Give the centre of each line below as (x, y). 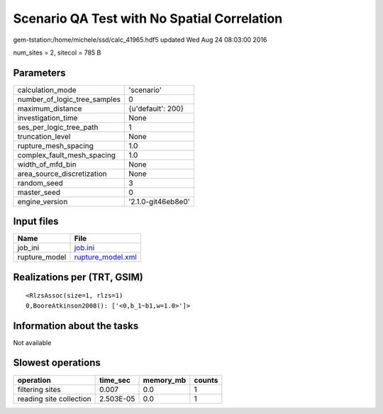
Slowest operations (57, 363)
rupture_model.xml (106, 257)
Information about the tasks (76, 326)
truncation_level (44, 136)
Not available (32, 342)
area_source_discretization (62, 174)
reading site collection (54, 398)
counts (206, 380)
